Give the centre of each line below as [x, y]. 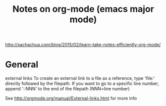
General [22, 65]
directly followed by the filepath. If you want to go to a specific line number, [82, 84]
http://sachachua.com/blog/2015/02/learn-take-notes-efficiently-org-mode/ [83, 45]
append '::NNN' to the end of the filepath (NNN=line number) [67, 89]
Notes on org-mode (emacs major [83, 9]
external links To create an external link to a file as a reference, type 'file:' [80, 78]
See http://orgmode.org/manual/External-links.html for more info [71, 98]
